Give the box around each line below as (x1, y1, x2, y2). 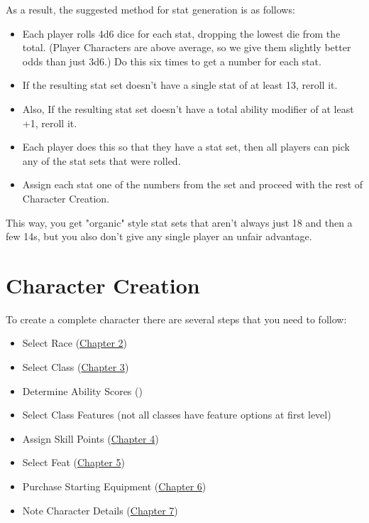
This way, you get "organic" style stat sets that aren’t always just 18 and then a (6, 215, 353, 230)
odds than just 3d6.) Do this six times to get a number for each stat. (22, 53, 321, 68)
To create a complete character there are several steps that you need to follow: (6, 311, 347, 326)
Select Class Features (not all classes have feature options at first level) (22, 407, 331, 422)
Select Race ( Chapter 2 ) (22, 335, 128, 350)
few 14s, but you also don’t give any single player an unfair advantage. (6, 229, 312, 244)
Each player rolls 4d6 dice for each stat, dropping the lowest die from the (22, 26, 341, 41)
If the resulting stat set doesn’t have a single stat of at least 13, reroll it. (22, 77, 338, 92)
